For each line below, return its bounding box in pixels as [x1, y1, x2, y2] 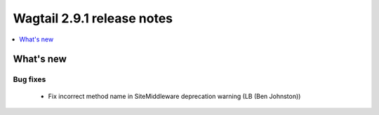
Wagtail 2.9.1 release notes [13, 11, 173, 26]
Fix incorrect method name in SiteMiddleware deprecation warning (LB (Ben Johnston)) [48, 92, 301, 100]
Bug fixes [13, 74, 46, 84]
